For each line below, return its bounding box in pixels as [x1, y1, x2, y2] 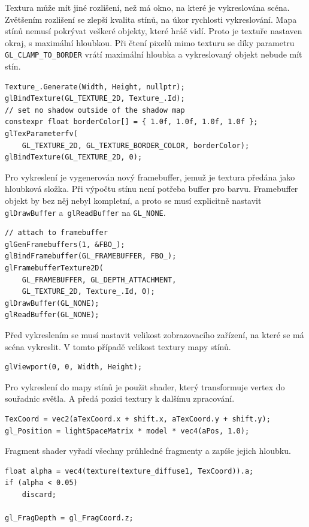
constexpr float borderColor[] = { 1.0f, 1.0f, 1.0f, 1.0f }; [5, 118, 258, 127]
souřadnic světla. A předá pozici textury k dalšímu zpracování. [5, 392, 235, 405]
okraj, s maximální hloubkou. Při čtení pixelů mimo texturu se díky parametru [5, 36, 295, 49]
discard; [22, 490, 56, 499]
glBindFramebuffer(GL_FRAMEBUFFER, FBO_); [5, 252, 177, 261]
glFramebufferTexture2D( [5, 264, 104, 272]
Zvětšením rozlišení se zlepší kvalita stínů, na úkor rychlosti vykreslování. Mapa [5, 13, 297, 25]
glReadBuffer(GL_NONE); [5, 311, 99, 320]
